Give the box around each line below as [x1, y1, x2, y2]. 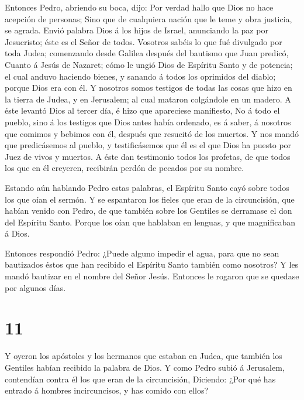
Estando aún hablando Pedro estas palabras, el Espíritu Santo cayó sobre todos [5, 181, 289, 193]
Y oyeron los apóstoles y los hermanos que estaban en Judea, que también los [5, 350, 282, 362]
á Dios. [5, 227, 30, 240]
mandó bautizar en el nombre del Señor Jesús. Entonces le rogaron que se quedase [5, 270, 299, 282]
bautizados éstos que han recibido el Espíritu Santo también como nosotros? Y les [5, 258, 299, 271]
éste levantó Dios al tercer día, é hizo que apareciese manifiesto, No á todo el [5, 104, 280, 117]
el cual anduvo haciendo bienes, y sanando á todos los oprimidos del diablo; [5, 70, 276, 82]
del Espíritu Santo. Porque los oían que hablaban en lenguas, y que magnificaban [5, 216, 295, 228]
